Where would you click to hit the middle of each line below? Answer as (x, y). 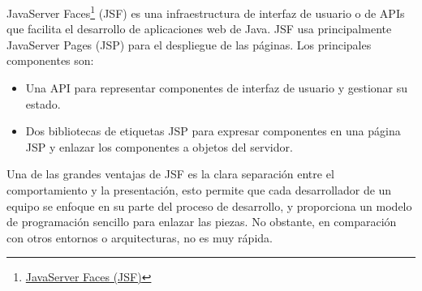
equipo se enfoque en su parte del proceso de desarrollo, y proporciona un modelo (209, 205)
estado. (43, 103)
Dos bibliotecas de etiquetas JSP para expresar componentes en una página (213, 131)
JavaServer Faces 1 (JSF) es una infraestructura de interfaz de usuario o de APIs (206, 12)
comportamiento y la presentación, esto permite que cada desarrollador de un (199, 190)
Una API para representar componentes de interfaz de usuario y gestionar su (217, 88)
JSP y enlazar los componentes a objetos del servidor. (159, 146)
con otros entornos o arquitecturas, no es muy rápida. (140, 237)
